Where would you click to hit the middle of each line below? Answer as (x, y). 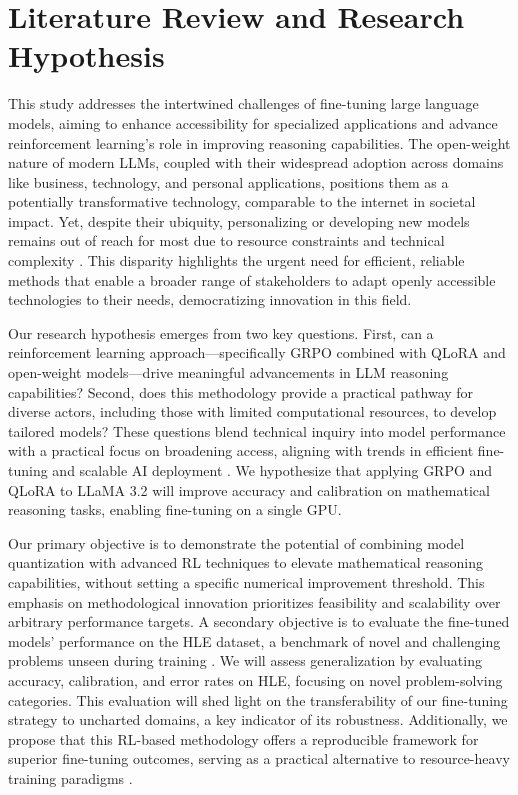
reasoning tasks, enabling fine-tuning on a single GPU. (175, 509)
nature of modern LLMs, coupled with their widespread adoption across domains (256, 162)
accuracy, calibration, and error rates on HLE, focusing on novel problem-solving (255, 679)
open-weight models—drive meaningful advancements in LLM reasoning (228, 372)
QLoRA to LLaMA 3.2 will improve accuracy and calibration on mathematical (249, 489)
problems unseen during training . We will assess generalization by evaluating (245, 660)
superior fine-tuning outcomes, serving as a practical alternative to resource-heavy (259, 758)
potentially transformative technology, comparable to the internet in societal (242, 201)
